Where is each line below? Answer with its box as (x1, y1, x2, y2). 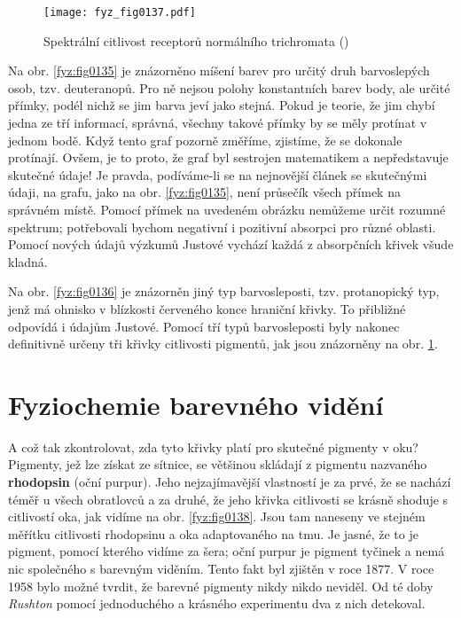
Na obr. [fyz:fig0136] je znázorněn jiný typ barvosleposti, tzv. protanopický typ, (8, 282, 440, 301)
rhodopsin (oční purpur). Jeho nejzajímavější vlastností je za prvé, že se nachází (8, 473, 451, 491)
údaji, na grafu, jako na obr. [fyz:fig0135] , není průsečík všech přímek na (8, 183, 401, 201)
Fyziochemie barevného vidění (8, 386, 384, 422)
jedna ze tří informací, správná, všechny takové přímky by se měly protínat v (8, 113, 427, 132)
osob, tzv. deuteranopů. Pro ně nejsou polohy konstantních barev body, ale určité (8, 78, 450, 97)
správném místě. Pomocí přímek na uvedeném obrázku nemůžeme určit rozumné (8, 200, 446, 218)
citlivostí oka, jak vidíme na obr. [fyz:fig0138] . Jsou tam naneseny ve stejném (8, 507, 426, 526)
